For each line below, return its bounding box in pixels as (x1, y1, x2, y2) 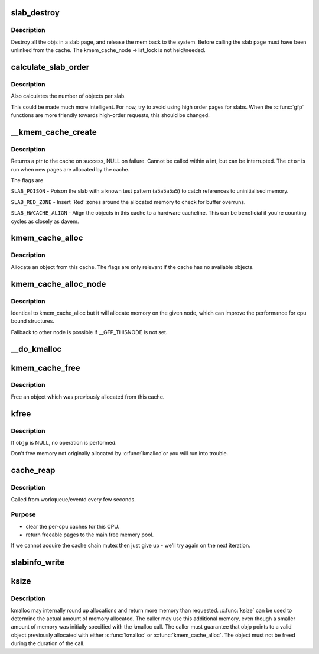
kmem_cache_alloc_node (11, 279, 106, 289)
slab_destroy (11, 8, 60, 18)
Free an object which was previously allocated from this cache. (11, 393, 165, 400)
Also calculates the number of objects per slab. (11, 92, 126, 100)
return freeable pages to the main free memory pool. (25, 531, 154, 538)
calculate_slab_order (11, 62, 90, 72)
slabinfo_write (11, 558, 65, 568)
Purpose (11, 510, 36, 519)
